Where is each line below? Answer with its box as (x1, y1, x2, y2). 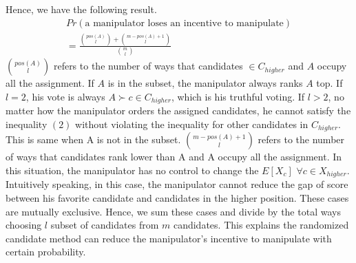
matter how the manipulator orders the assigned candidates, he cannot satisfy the (6, 103, 351, 118)
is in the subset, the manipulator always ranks (107, 76, 303, 90)
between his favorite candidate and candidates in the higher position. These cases (6, 191, 349, 205)
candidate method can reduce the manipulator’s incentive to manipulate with (6, 231, 332, 245)
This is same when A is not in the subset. (6, 132, 181, 147)
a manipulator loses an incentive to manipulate (85, 18, 284, 28)
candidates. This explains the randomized (173, 218, 349, 232)
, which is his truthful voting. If (171, 89, 305, 103)
